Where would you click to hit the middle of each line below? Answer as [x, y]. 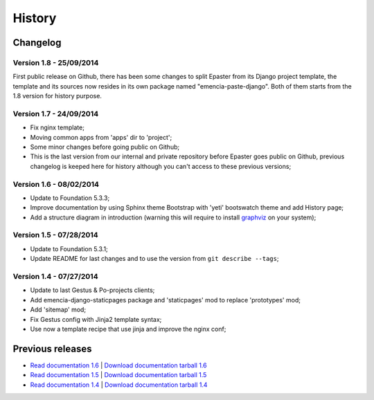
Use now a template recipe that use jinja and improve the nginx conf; [128, 329]
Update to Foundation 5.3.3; [70, 198]
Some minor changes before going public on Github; [105, 147]
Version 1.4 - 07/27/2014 [55, 277]
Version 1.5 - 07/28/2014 [55, 235]
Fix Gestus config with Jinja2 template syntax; [96, 319]
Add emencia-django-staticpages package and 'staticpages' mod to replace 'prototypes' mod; [166, 300]
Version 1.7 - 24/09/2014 [56, 113]
